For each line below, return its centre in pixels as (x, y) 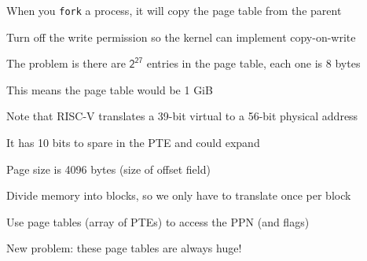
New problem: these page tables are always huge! (124, 248)
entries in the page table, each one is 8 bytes (253, 63)
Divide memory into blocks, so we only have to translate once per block (179, 195)
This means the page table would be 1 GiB (110, 89)
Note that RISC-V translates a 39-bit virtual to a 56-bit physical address (182, 116)
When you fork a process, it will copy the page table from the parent (174, 10)
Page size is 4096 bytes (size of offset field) (108, 169)
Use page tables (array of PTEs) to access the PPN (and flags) (158, 221)
